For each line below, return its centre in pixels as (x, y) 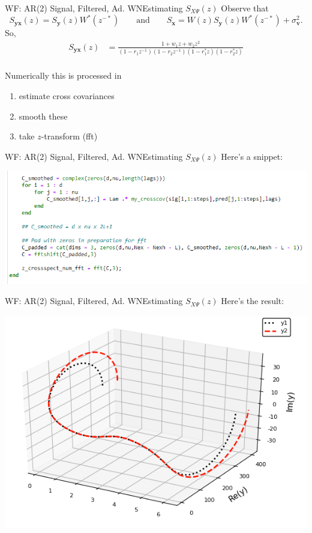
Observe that (245, 8)
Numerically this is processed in (63, 75)
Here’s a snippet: (252, 156)
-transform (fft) (69, 136)
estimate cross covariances (67, 95)
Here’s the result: (253, 301)
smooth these (43, 116)
